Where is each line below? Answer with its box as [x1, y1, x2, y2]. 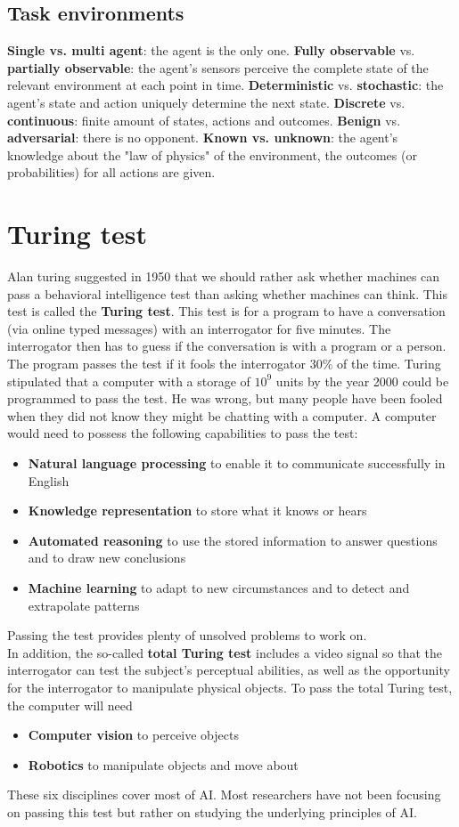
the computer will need [7, 695, 133, 714]
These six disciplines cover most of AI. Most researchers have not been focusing [7, 785, 441, 804]
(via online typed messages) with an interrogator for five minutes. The [7, 319, 391, 337]
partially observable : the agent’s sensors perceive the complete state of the [7, 58, 429, 77]
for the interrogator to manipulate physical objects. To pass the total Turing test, [7, 677, 453, 696]
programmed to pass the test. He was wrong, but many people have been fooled [7, 389, 443, 408]
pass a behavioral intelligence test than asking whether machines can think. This [7, 284, 448, 303]
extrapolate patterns [28, 596, 140, 614]
